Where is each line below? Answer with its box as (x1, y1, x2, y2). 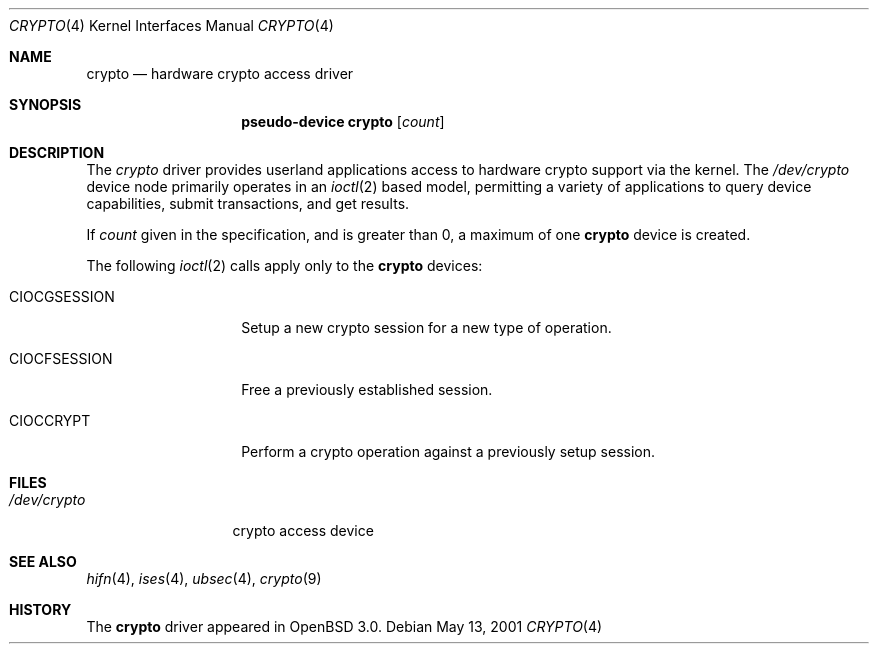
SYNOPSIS (9, 96, 82, 113)
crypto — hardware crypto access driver (86, 65, 354, 82)
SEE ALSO (9, 553, 77, 570)
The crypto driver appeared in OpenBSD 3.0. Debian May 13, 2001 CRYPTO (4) (86, 618, 603, 635)
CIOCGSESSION (9, 288, 115, 305)
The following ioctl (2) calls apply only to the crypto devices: (86, 257, 483, 274)
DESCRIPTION (9, 144, 105, 161)
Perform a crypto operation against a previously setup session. (241, 443, 656, 460)
